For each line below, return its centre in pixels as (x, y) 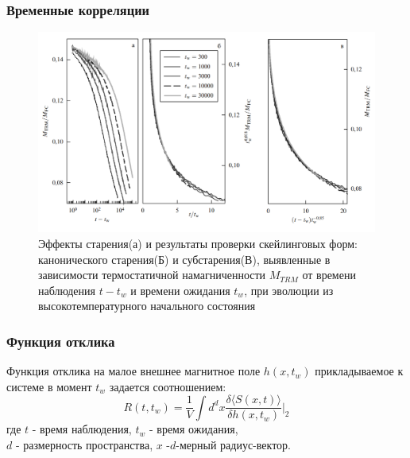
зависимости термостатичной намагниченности (152, 275)
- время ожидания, (193, 429)
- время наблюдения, (82, 429)
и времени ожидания (180, 290)
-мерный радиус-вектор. (233, 444)
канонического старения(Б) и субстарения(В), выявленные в (184, 259)
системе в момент (49, 386)
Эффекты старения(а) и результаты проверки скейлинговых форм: (198, 243)
